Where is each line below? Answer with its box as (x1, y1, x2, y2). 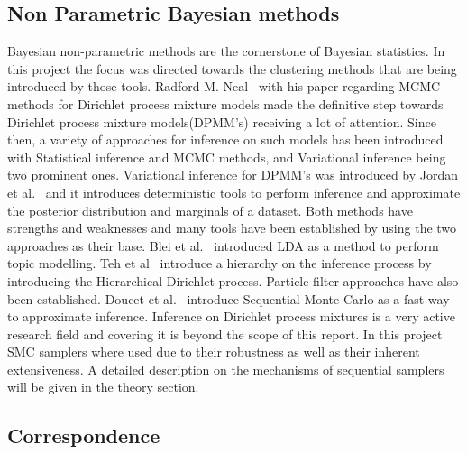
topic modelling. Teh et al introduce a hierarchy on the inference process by (7, 254, 432, 273)
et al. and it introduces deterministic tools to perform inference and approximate (7, 182, 461, 201)
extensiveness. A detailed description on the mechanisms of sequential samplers (7, 359, 444, 378)
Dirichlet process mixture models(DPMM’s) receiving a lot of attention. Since (7, 112, 436, 131)
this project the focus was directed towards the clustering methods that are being (7, 59, 457, 78)
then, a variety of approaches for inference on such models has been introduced (7, 130, 444, 149)
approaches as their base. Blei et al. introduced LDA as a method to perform (7, 236, 439, 255)
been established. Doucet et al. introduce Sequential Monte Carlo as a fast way (7, 289, 450, 308)
